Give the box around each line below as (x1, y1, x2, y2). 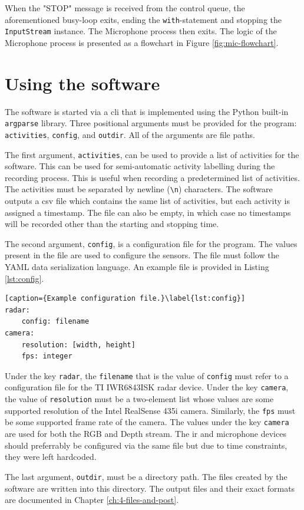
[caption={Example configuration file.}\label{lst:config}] (5, 294, 246, 303)
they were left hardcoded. (5, 450, 97, 463)
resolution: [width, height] (21, 340, 136, 349)
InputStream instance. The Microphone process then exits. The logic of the (5, 25, 277, 37)
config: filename (21, 317, 90, 326)
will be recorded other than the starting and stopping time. (5, 218, 219, 230)
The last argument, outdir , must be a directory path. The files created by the (5, 470, 288, 482)
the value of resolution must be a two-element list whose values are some (5, 393, 274, 405)
